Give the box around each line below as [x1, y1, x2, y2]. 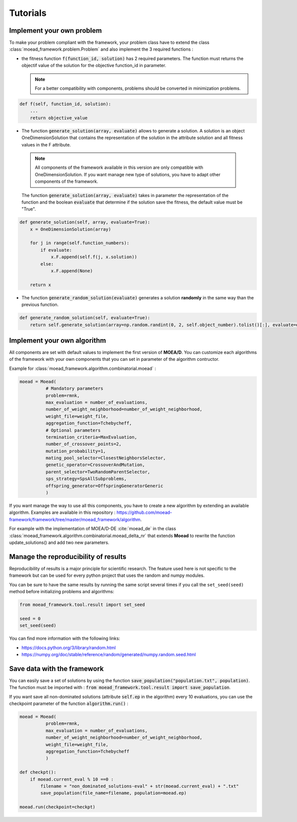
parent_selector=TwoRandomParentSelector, [45, 469, 150, 475]
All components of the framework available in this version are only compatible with [35, 164, 203, 171]
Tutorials [9, 7, 47, 18]
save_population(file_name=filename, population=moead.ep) [40, 790, 187, 796]
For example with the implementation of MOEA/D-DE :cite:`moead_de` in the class [9, 526, 176, 532]
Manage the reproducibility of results [9, 552, 127, 561]
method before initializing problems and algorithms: [9, 589, 114, 595]
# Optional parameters [45, 427, 101, 433]
